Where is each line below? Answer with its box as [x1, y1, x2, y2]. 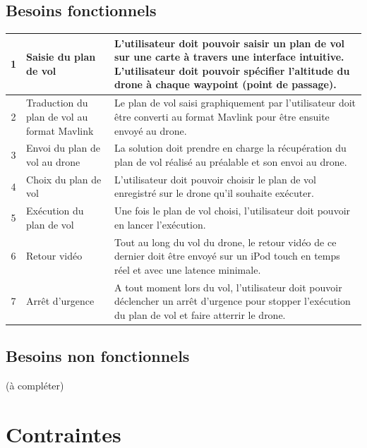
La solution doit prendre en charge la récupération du [114, 140, 347, 155]
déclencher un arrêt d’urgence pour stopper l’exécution [114, 293, 351, 308]
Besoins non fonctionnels [6, 345, 190, 367]
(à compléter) [6, 378, 64, 393]
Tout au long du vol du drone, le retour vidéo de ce [114, 234, 337, 249]
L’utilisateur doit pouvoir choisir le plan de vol [114, 171, 316, 186]
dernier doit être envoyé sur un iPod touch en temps [114, 248, 340, 263]
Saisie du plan [26, 49, 96, 64]
